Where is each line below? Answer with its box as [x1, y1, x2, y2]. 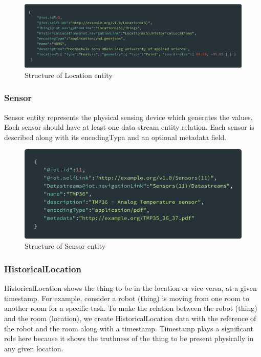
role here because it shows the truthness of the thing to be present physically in [4, 333, 254, 344]
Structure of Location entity [25, 69, 113, 80]
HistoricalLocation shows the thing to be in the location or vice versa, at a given [4, 283, 257, 293]
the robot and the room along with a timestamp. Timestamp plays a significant [4, 323, 253, 333]
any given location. [4, 343, 63, 353]
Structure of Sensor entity [25, 241, 106, 251]
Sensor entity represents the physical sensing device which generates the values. [4, 111, 253, 122]
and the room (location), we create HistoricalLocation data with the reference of [4, 312, 256, 323]
